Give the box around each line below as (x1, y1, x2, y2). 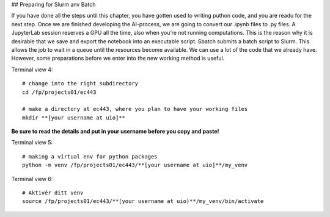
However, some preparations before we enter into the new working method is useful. (11, 55, 225, 62)
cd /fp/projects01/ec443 (22, 88, 97, 96)
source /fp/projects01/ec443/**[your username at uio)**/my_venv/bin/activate (22, 198, 264, 205)
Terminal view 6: (11, 175, 53, 182)
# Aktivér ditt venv (22, 190, 84, 196)
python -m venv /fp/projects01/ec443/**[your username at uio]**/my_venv (22, 162, 248, 169)
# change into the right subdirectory (22, 80, 139, 87)
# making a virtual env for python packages (22, 153, 158, 160)
